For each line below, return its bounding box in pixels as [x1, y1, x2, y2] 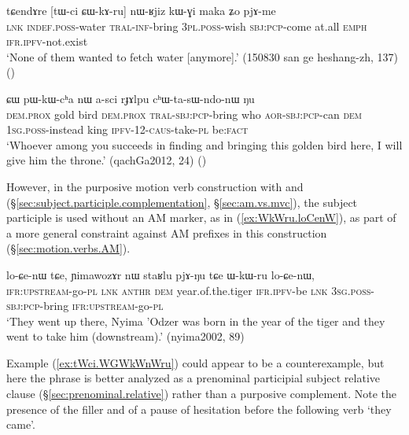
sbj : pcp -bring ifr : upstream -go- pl [6, 297, 164, 314]
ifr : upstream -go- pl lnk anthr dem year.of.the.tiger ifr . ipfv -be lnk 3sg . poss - [6, 282, 374, 298]
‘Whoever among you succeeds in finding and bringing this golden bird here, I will [6, 136, 403, 153]
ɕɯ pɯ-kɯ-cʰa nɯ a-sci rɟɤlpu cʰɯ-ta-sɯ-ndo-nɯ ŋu [6, 90, 255, 106]
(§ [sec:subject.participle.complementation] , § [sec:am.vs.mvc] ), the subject [6, 194, 358, 210]
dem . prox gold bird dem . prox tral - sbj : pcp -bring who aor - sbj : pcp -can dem [6, 105, 363, 122]
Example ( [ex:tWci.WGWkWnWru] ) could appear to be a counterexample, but [6, 354, 385, 370]
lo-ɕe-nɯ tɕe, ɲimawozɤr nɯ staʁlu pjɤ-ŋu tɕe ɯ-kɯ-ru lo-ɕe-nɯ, [6, 266, 315, 282]
